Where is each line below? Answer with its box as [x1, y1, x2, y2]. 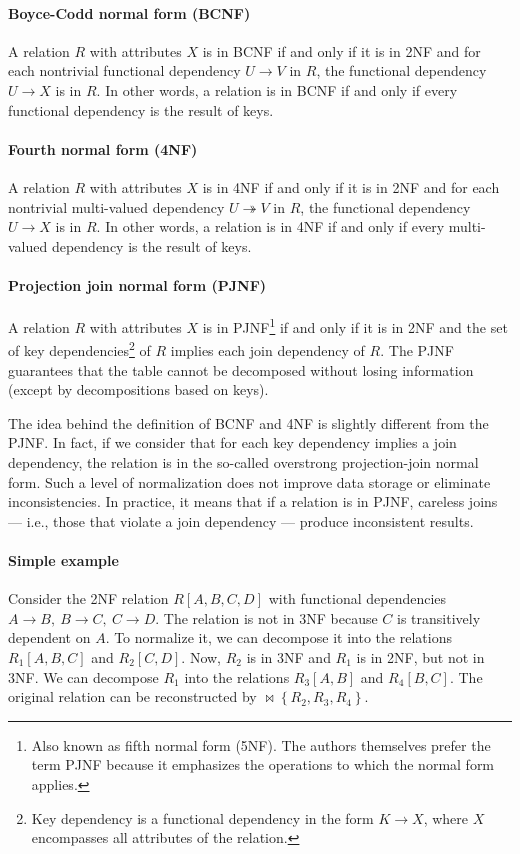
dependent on [8, 627, 91, 648]
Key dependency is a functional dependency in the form [31, 807, 374, 828]
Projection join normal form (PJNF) [8, 274, 267, 295]
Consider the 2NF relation [8, 588, 169, 609]
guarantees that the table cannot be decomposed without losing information [8, 359, 474, 380]
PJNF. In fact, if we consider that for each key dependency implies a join [8, 432, 457, 453]
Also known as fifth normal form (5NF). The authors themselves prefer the [31, 734, 491, 755]
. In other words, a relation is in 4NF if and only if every [96, 216, 445, 237]
